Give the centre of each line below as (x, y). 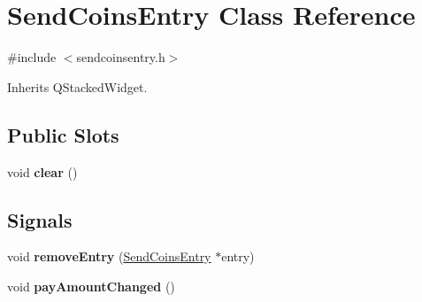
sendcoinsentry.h (121, 57)
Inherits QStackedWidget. (77, 86)
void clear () (42, 171)
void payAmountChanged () (91, 286)
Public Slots (63, 134)
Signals (40, 219)
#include (32, 57)
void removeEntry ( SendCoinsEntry (109, 256)
